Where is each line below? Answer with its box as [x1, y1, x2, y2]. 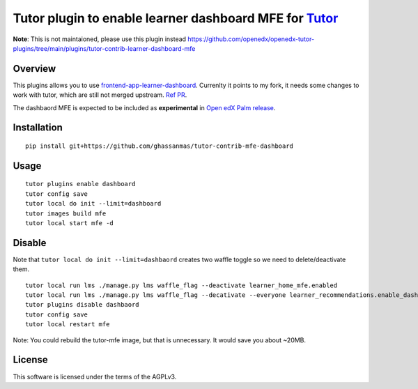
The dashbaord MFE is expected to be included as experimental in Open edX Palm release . [13, 103, 276, 112]
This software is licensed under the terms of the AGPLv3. [13, 372, 177, 381]
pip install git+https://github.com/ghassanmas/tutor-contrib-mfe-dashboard [25, 142, 294, 150]
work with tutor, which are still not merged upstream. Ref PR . [13, 91, 187, 99]
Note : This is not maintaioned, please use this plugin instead [13, 35, 187, 43]
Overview [13, 63, 56, 75]
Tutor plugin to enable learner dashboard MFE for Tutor [13, 10, 339, 26]
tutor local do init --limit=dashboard [25, 199, 162, 208]
